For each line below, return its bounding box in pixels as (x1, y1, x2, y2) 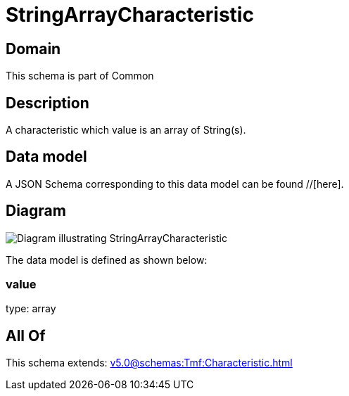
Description (6, 94, 89, 112)
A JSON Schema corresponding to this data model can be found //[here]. (6, 177, 344, 190)
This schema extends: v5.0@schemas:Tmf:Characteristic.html (6, 357, 293, 369)
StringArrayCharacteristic (6, 3, 254, 27)
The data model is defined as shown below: (6, 253, 208, 266)
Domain (6, 39, 61, 58)
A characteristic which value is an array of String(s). (6, 124, 246, 136)
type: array (6, 302, 56, 315)
